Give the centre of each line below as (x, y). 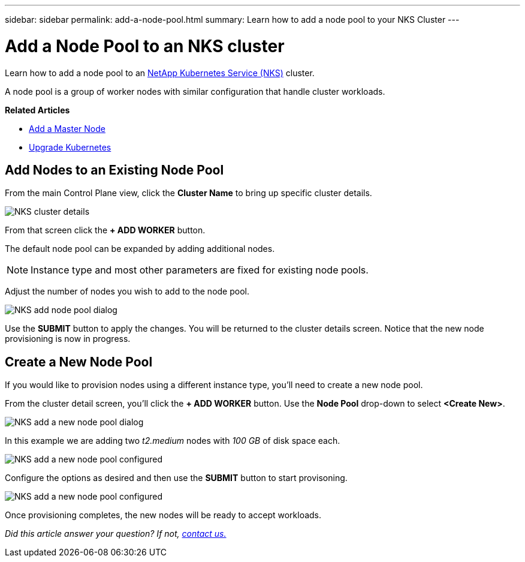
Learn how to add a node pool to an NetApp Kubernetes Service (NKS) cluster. (160, 73)
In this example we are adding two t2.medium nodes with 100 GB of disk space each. (173, 441)
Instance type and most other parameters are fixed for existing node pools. (200, 270)
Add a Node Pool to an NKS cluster (145, 46)
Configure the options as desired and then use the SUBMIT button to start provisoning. (176, 478)
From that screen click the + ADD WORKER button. (105, 230)
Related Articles (37, 110)
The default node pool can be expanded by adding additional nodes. (140, 249)
